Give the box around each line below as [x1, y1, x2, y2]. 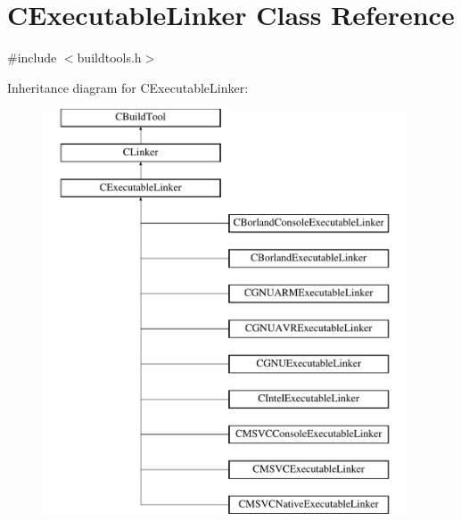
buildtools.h [77, 48, 142, 67]
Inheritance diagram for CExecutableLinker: [7, 78, 249, 96]
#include [7, 48, 57, 67]
